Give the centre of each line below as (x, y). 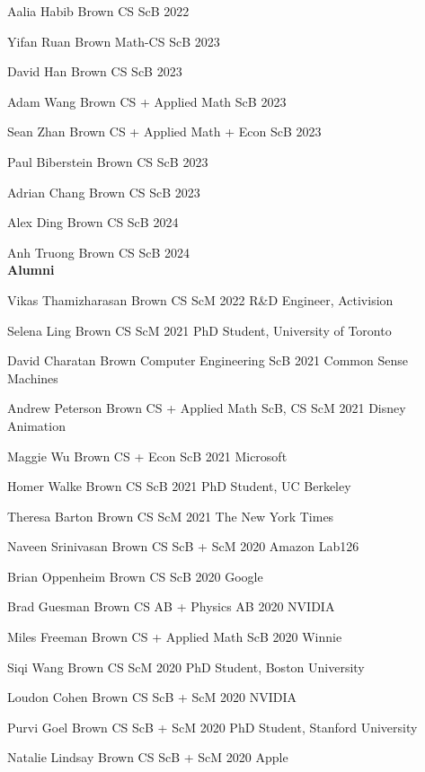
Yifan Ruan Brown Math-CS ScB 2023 (114, 41)
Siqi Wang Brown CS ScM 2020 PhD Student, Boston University (186, 667)
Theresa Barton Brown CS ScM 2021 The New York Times (171, 516)
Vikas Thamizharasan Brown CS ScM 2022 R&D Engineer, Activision (200, 299)
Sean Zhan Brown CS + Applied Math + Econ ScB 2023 (164, 132)
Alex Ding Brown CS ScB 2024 (93, 222)
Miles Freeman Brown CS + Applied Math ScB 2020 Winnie (175, 637)
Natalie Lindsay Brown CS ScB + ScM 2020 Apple (148, 757)
